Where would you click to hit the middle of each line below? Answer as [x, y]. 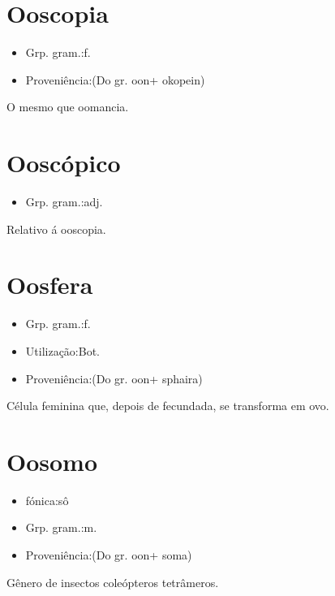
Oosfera [50, 285]
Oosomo [52, 461]
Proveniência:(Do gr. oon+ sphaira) [114, 378]
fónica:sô [47, 500]
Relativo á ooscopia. [56, 229]
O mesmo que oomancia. [68, 107]
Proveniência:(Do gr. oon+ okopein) [115, 79]
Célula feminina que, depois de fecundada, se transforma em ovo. [168, 406]
